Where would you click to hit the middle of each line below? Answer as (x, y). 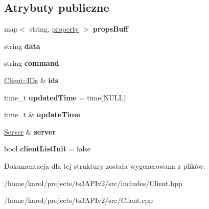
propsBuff (111, 29)
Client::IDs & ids (31, 80)
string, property (54, 29)
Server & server (30, 131)
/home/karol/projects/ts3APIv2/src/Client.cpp (79, 200)
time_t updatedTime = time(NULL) (65, 97)
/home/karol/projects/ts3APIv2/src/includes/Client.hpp (93, 183)
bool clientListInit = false (48, 149)
